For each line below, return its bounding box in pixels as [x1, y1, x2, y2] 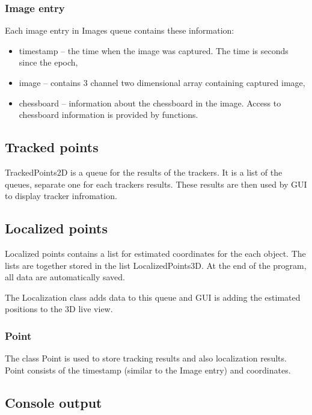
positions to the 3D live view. [5, 303, 113, 315]
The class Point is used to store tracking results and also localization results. [5, 352, 287, 364]
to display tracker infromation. [5, 189, 117, 202]
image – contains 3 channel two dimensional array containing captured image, [19, 76, 305, 88]
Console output [5, 393, 102, 411]
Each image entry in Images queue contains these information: [5, 24, 234, 37]
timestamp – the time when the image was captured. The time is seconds [19, 44, 289, 57]
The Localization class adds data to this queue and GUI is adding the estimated [5, 290, 301, 303]
